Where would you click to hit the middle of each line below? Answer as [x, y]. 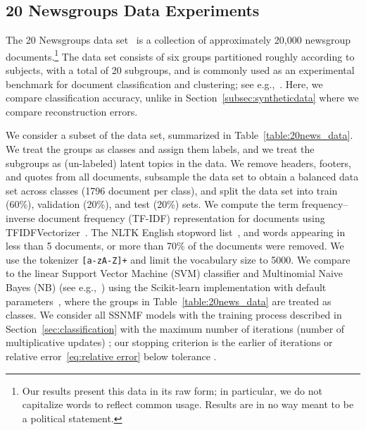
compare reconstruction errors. [72, 111]
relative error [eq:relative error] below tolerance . [111, 356]
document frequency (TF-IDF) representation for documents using [182, 217]
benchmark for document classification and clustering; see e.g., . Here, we [164, 84]
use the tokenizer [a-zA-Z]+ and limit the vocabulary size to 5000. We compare [178, 259]
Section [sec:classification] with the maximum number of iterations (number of [175, 328]
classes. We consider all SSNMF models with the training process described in [174, 315]
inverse [20, 217]
